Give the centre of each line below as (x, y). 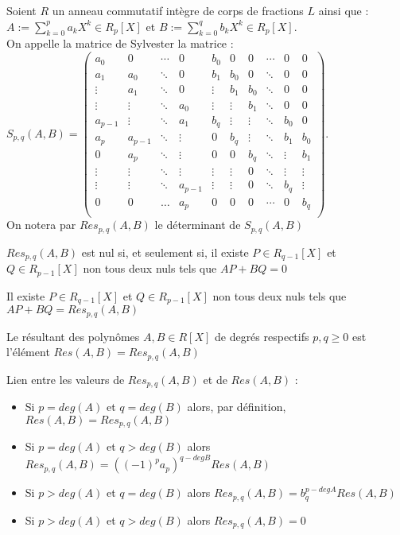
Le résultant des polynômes (73, 336)
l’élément (28, 352)
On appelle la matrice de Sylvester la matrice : (120, 43)
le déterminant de (198, 225)
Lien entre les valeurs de (66, 379)
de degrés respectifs (262, 336)
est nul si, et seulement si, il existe (165, 252)
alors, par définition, (237, 407)
